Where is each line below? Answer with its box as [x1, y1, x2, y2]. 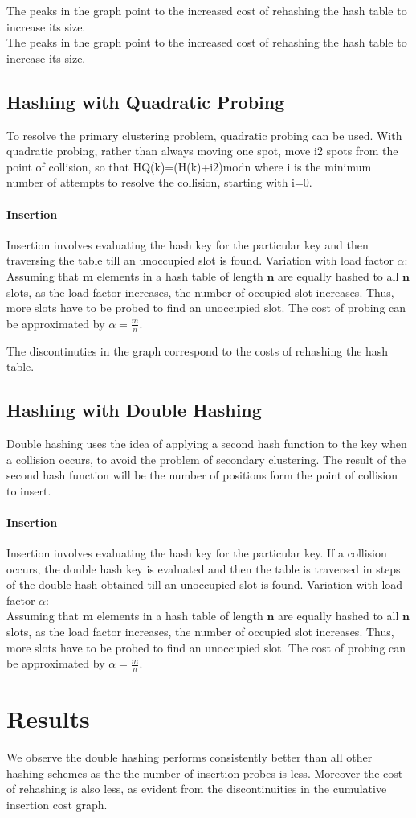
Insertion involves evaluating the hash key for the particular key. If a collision [6, 545, 387, 561]
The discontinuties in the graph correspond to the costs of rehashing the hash [6, 342, 389, 359]
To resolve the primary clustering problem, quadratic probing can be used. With [6, 126, 402, 143]
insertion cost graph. [6, 796, 108, 812]
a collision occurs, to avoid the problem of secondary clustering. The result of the [6, 450, 406, 467]
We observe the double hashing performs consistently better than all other [6, 749, 373, 766]
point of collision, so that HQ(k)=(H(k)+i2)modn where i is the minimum [6, 158, 372, 175]
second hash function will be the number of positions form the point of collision [6, 467, 398, 483]
